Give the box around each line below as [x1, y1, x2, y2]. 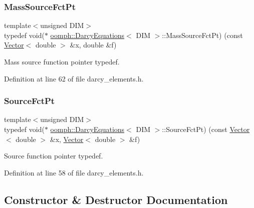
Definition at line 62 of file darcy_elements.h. [4, 73, 144, 83]
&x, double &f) [70, 39, 117, 50]
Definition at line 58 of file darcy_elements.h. [4, 167, 144, 177]
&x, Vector [50, 133, 84, 144]
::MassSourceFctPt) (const [162, 29, 243, 40]
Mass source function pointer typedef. [4, 56, 120, 66]
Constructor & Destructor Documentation [4, 191, 228, 207]
